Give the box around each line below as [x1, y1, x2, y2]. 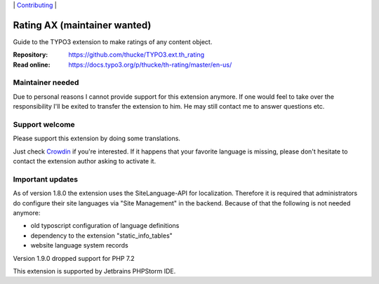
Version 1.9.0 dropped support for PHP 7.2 [13, 254, 135, 262]
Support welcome [13, 119, 75, 129]
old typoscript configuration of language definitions [30, 222, 180, 230]
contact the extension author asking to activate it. [13, 157, 157, 165]
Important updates [13, 174, 79, 184]
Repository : [13, 50, 48, 59]
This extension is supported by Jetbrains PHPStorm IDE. [13, 267, 176, 276]
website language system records [30, 241, 129, 250]
